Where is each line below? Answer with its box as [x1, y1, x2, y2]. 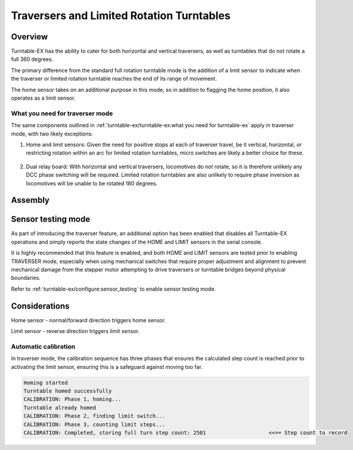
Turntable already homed [23, 404, 97, 411]
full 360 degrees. [11, 56, 54, 63]
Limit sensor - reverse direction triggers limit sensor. [11, 328, 140, 335]
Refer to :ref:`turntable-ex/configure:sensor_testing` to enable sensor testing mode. [11, 285, 216, 292]
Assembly [11, 195, 50, 205]
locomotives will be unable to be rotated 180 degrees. [26, 180, 158, 187]
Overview [11, 32, 48, 42]
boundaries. [11, 275, 41, 282]
